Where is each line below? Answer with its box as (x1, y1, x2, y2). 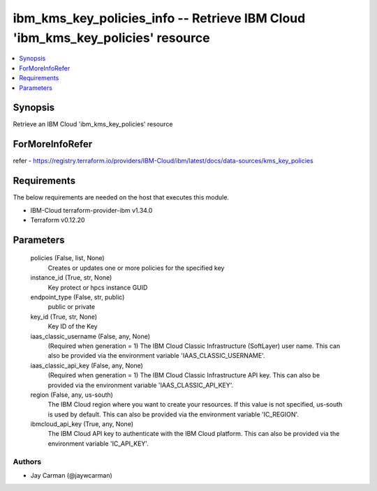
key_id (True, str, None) (30, 312, 98, 321)
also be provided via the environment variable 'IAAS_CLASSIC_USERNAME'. (47, 352, 265, 360)
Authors (13, 457, 42, 467)
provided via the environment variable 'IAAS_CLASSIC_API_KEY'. (47, 381, 234, 389)
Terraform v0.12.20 (30, 216, 85, 225)
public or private (47, 303, 96, 311)
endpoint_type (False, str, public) (30, 293, 125, 301)
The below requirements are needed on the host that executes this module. (13, 193, 230, 202)
